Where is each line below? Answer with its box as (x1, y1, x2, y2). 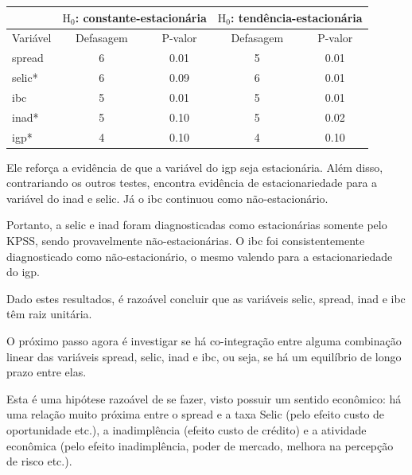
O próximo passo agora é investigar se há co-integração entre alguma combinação (6, 333, 402, 348)
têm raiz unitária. (6, 306, 92, 322)
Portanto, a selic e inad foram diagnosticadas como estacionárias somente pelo (6, 216, 387, 233)
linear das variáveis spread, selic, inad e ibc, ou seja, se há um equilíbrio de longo (6, 348, 402, 364)
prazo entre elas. (6, 364, 87, 380)
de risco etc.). (6, 453, 72, 469)
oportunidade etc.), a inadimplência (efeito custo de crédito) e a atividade (6, 421, 367, 438)
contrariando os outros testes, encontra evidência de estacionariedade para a (6, 174, 378, 191)
